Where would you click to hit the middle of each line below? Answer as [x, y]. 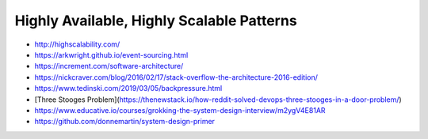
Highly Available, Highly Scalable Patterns [156, 21]
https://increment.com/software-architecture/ [109, 66]
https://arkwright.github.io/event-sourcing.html [111, 54]
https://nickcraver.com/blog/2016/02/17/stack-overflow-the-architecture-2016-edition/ [176, 77]
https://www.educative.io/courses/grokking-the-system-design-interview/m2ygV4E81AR [180, 110]
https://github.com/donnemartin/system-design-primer [125, 122]
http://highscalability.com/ [77, 44]
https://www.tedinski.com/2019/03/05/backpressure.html [128, 88]
